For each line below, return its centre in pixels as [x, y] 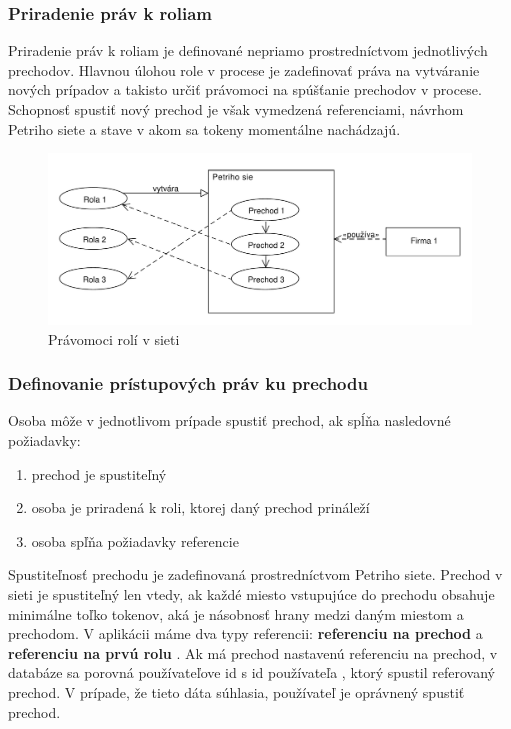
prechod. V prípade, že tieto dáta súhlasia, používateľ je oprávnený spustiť [236, 691]
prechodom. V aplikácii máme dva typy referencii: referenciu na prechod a [245, 633]
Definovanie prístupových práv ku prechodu [188, 383]
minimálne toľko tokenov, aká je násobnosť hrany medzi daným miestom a [236, 613]
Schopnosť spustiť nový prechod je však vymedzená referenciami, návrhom [236, 109]
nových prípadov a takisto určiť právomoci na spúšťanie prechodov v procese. [245, 89]
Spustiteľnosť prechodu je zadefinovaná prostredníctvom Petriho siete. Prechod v [255, 574]
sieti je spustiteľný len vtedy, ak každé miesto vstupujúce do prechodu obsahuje [251, 593]
